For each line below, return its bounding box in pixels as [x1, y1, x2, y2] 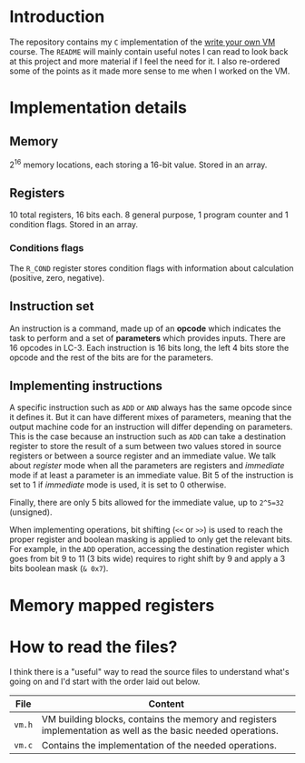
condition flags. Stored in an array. [9, 219, 139, 230]
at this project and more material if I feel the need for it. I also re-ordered [9, 55, 280, 66]
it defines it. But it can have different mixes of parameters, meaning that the [9, 412, 292, 423]
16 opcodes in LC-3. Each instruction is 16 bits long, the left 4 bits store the [9, 342, 290, 353]
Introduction [9, 6, 105, 27]
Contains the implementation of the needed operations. [41, 739, 277, 752]
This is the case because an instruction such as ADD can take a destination [9, 431, 286, 442]
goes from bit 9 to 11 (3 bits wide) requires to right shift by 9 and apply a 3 [9, 553, 286, 565]
